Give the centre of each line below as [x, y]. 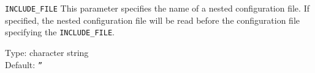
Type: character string [47, 52]
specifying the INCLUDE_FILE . [60, 32]
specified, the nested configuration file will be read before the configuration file [153, 20]
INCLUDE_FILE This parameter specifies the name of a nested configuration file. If [157, 8]
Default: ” [24, 64]
